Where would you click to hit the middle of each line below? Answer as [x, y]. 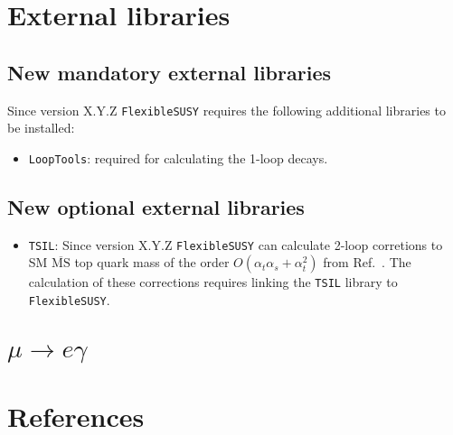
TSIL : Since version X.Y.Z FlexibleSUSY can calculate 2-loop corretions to [236, 244]
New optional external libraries [156, 206]
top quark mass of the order [152, 262]
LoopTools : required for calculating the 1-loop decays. [178, 157]
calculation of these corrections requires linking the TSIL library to [213, 282]
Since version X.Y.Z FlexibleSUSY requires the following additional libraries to [226, 110]
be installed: [41, 128]
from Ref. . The [367, 262]
